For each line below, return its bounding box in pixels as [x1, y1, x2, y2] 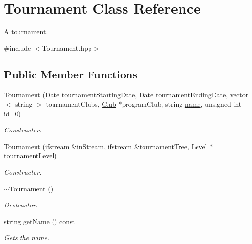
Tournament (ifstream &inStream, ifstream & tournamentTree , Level [4, 141, 207, 151]
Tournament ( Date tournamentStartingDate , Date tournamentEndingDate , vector [4, 89, 249, 99]
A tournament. [4, 26, 48, 37]
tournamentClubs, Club [46, 99, 116, 109]
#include [4, 42, 31, 53]
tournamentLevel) [4, 150, 57, 161]
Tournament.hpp [42, 42, 92, 53]
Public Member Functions [4, 66, 137, 81]
